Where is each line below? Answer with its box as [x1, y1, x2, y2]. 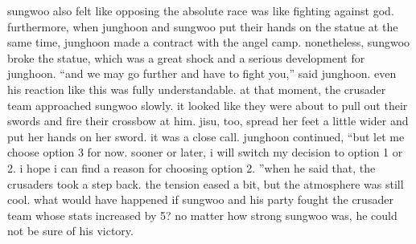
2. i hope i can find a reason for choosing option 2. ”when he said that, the [7, 159, 376, 176]
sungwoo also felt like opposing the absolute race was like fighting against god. [7, 2, 394, 18]
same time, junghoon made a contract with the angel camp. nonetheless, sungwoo [7, 34, 410, 51]
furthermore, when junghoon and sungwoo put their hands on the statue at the [7, 18, 398, 35]
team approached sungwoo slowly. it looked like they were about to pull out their [7, 96, 408, 113]
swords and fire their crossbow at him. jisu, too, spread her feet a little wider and [7, 112, 409, 129]
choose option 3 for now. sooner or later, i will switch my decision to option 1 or [7, 144, 403, 161]
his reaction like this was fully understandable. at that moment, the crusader [7, 80, 386, 97]
